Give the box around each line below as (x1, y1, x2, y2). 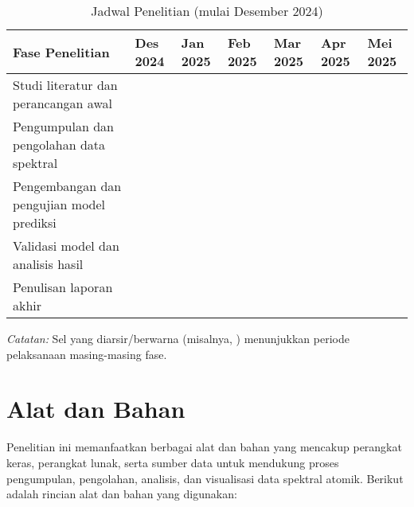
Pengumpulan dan (13, 117, 114, 135)
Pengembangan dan (13, 177, 122, 195)
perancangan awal (13, 94, 112, 112)
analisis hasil (13, 255, 84, 273)
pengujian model (13, 195, 106, 213)
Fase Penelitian (13, 42, 110, 61)
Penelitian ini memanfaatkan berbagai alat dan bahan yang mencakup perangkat (6, 439, 402, 455)
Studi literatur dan (13, 76, 118, 94)
